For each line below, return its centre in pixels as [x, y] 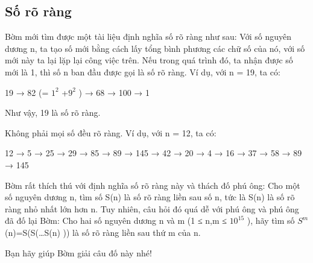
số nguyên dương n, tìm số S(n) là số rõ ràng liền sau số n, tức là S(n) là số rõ [150, 197]
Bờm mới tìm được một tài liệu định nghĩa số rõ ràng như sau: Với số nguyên [148, 36]
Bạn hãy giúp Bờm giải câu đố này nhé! [78, 252]
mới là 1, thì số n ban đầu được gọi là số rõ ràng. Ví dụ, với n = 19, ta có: [143, 71]
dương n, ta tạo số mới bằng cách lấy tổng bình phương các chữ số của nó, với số [155, 48]
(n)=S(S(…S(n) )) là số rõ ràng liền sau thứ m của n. [103, 232]
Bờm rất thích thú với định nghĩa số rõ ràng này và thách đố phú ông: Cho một [153, 185]
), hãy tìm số [271, 220]
